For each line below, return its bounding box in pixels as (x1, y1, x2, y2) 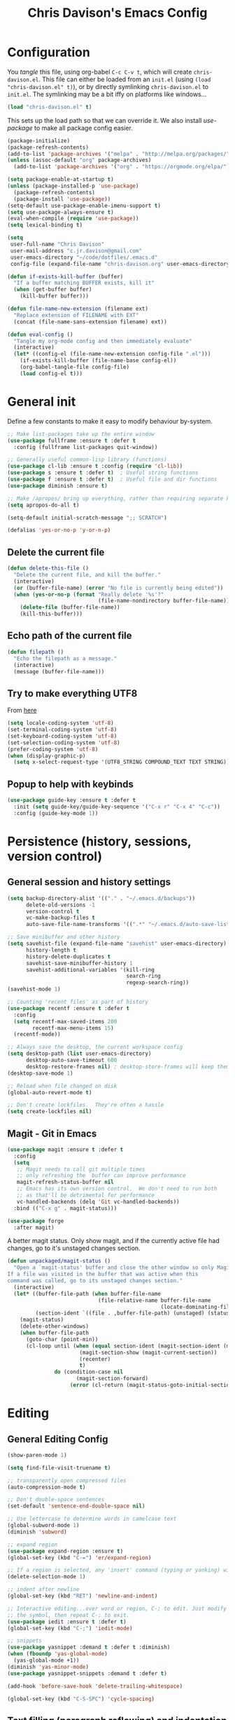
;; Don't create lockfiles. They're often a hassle (7, 1101, 164, 1109)
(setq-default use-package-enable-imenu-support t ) (7, 202, 161, 209)
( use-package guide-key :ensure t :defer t (7, 797, 136, 804)
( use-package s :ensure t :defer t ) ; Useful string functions (7, 469, 199, 476)
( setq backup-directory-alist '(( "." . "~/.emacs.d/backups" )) (7, 894, 196, 902)
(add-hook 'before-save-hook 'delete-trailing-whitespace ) (7, 1682, 183, 1690)
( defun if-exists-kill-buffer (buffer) (7, 273, 124, 280)
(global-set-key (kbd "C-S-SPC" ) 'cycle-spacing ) (7, 1695, 155, 1702)
